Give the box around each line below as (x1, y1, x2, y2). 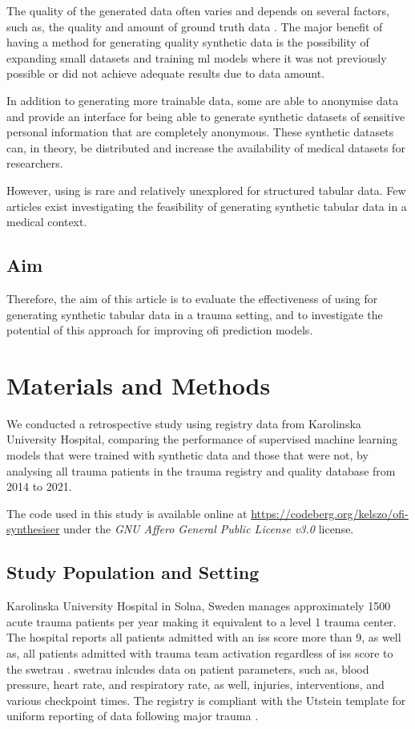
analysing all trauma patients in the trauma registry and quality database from (6, 462, 396, 479)
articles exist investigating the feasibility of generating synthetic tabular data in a (6, 197, 407, 214)
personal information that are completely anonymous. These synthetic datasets (6, 124, 394, 140)
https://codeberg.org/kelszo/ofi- (251, 504, 409, 521)
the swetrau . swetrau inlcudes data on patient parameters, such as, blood (6, 660, 369, 677)
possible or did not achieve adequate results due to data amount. (6, 65, 325, 82)
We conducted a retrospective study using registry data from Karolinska (6, 415, 361, 431)
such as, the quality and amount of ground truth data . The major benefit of (6, 18, 383, 34)
